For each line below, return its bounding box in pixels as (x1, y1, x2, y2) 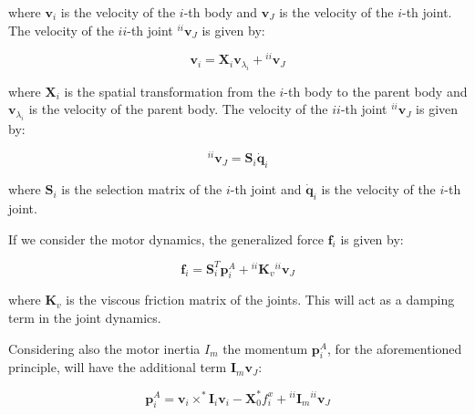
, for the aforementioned (326, 338, 462, 358)
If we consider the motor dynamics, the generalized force (8, 229, 324, 248)
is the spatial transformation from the (64, 81, 275, 100)
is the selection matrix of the (61, 180, 222, 199)
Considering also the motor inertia (8, 338, 201, 358)
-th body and (183, 3, 258, 21)
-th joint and (230, 180, 302, 199)
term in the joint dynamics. (8, 308, 161, 327)
